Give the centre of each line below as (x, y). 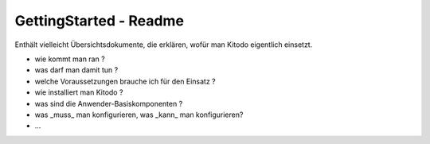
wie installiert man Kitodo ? (79, 92)
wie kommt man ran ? (70, 59)
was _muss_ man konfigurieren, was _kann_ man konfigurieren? (139, 115)
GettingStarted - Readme (100, 21)
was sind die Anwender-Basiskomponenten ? (109, 103)
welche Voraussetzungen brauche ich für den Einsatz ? (125, 81)
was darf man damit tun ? (76, 70)
